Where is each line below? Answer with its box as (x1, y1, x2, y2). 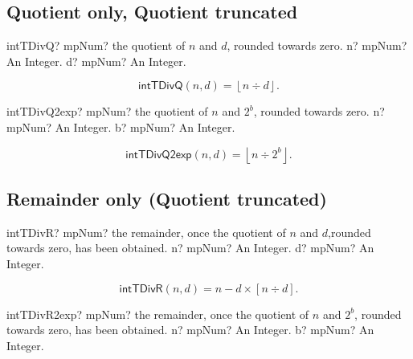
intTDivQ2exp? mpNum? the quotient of (6, 103, 208, 120)
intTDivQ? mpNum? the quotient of (6, 37, 186, 54)
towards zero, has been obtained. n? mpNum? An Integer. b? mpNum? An (6, 321, 374, 338)
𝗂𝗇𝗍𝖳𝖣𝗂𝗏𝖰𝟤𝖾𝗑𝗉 (125, 149, 192, 161)
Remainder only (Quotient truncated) (6, 186, 327, 210)
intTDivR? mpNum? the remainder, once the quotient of (6, 223, 286, 240)
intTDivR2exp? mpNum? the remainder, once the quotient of (6, 305, 309, 322)
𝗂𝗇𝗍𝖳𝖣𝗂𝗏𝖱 (119, 283, 163, 295)
